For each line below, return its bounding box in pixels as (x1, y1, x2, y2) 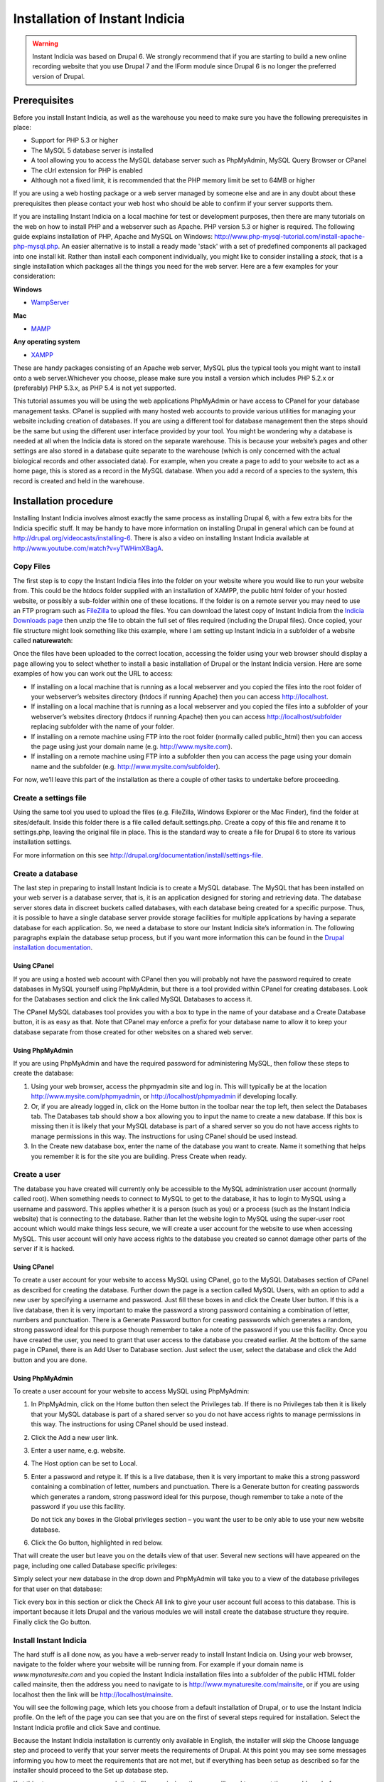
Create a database (13, 868, 78, 878)
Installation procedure (13, 495, 114, 508)
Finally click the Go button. (13, 1617, 92, 1626)
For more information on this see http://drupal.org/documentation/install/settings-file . (13, 850, 263, 859)
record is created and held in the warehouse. (13, 476, 145, 485)
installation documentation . (13, 943, 92, 952)
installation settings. (13, 838, 73, 846)
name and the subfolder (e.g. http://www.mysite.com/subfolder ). (31, 762, 220, 771)
